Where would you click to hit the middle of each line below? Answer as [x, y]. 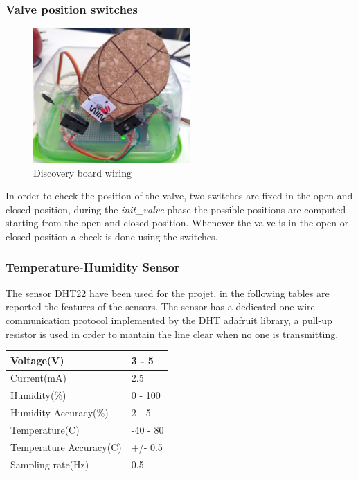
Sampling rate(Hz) [50, 464]
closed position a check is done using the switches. [112, 236]
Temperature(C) [45, 430]
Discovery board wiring [82, 172]
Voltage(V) [37, 360]
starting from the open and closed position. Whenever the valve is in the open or [177, 223]
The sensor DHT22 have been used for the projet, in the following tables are [168, 293]
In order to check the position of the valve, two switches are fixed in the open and [179, 196]
